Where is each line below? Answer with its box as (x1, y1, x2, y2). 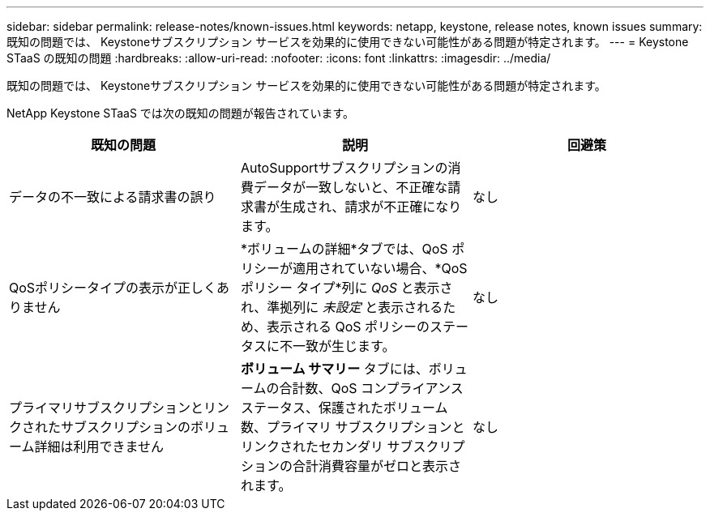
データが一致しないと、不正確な (253, 179, 448, 195)
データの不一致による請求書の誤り (9, 189, 216, 205)
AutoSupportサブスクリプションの (240, 160, 448, 176)
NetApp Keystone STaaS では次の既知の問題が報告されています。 (6, 106, 354, 120)
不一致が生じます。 (279, 338, 396, 354)
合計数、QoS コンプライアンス (279, 380, 464, 396)
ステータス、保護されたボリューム (240, 399, 448, 416)
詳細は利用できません (34, 438, 165, 455)
